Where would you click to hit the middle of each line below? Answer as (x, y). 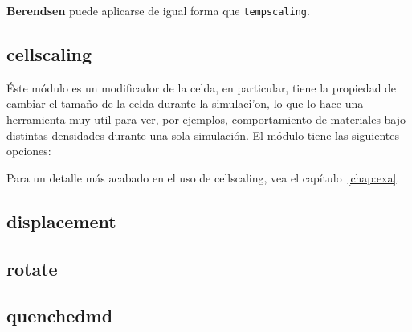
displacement (61, 221)
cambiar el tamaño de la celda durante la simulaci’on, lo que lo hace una (185, 103)
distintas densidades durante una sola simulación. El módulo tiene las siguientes (203, 135)
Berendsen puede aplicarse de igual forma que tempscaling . (158, 10)
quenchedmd (60, 316)
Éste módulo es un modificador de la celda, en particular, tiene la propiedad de (202, 87)
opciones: (29, 151)
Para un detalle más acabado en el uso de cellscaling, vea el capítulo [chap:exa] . (203, 177)
